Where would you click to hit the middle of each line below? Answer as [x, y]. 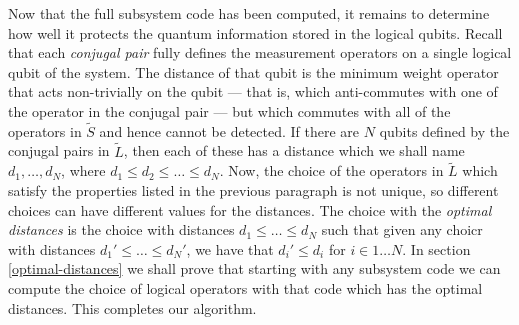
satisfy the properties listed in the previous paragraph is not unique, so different [253, 190]
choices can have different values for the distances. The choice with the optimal [250, 209]
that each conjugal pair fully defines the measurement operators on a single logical [260, 52]
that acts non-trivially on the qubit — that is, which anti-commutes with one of [253, 91]
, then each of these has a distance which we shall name [294, 150]
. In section [436, 248]
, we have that [230, 248]
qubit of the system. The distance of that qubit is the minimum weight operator [253, 71]
